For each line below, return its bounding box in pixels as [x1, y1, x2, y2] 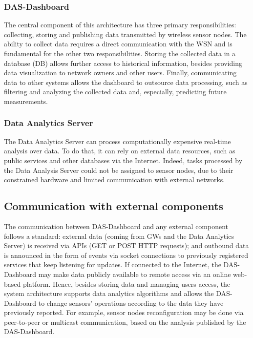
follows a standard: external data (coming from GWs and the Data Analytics [4, 231, 234, 241]
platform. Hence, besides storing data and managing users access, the [22, 278, 231, 289]
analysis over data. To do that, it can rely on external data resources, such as [4, 146, 235, 156]
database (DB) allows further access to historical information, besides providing [4, 58, 243, 68]
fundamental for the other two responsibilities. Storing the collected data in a [4, 48, 236, 58]
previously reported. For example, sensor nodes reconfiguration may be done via [4, 307, 244, 317]
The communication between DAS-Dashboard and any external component [4, 221, 229, 231]
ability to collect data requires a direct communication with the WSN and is [4, 39, 232, 49]
